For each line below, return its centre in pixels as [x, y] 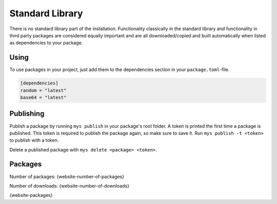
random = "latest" [43, 90]
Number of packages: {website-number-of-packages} [67, 176]
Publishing [27, 114]
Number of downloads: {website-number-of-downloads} [69, 186]
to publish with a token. [34, 140]
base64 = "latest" [43, 97]
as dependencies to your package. [46, 43]
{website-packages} [31, 195]
